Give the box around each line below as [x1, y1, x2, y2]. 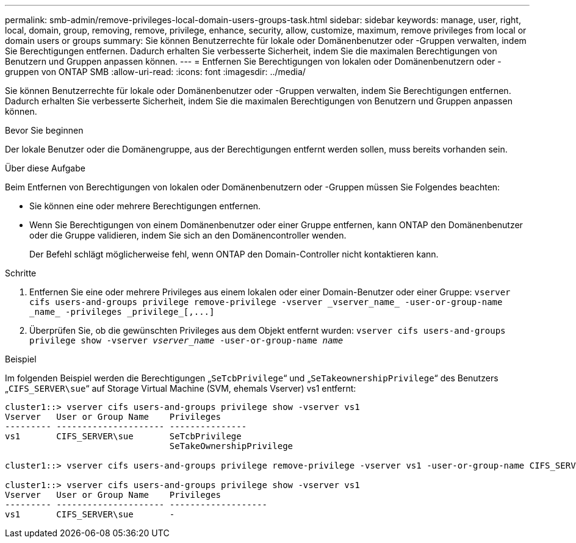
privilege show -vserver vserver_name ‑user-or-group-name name [29, 336, 344, 345]
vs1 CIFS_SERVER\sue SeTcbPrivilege [5, 431, 242, 441]
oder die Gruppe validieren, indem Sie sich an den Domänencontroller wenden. [29, 230, 347, 240]
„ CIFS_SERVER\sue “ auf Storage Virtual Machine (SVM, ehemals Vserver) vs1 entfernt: [5, 383, 356, 394]
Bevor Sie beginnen [5, 125, 84, 135]
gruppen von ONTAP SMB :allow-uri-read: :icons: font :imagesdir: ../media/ [5, 67, 306, 77]
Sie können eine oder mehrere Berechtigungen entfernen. [29, 201, 261, 211]
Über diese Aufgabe [5, 163, 85, 173]
